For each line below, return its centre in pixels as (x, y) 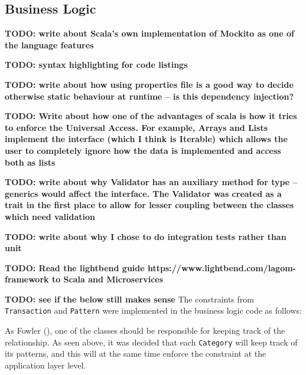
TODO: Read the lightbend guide (75, 267)
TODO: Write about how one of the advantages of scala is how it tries (151, 116)
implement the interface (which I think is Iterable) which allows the (146, 139)
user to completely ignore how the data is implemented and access (143, 150)
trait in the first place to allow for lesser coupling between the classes (149, 205)
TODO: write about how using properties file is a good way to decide (149, 84)
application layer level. (45, 365)
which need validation (50, 216)
